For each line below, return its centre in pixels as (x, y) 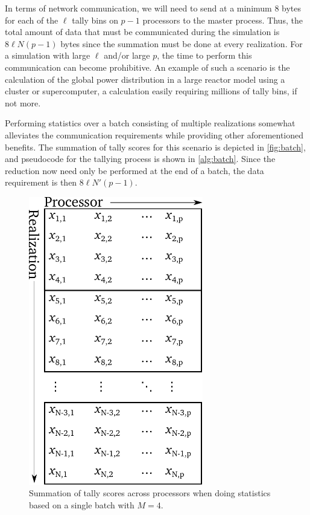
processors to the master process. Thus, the (223, 20)
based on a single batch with (82, 504)
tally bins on (95, 20)
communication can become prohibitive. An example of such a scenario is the (147, 67)
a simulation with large (48, 55)
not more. (23, 102)
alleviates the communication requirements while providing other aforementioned (154, 134)
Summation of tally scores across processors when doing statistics (150, 493)
